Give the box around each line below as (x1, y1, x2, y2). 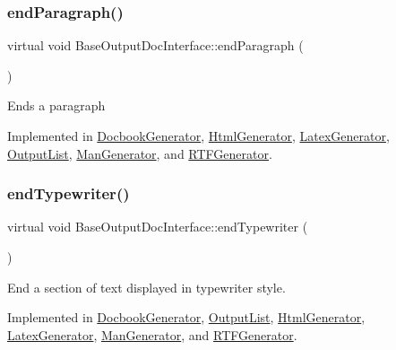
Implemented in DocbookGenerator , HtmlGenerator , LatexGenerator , (7, 127, 390, 144)
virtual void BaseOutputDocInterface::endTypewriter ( (7, 217, 308, 236)
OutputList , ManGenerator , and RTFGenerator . (7, 144, 272, 162)
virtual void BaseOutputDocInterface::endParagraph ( (7, 36, 304, 55)
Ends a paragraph (7, 96, 106, 115)
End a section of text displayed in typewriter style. (7, 277, 286, 296)
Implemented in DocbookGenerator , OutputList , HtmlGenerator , (7, 308, 366, 327)
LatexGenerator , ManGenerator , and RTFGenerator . (7, 325, 297, 344)
